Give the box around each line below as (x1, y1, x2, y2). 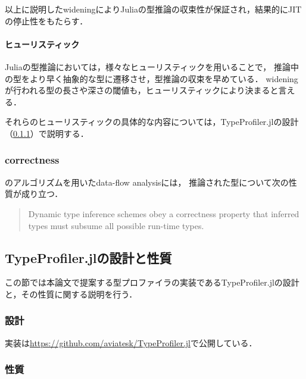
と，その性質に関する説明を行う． (5, 287, 138, 300)
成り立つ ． (21, 187, 63, 200)
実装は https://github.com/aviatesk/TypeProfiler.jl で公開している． (5, 336, 257, 349)
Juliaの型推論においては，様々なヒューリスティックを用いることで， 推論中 (5, 60, 299, 73)
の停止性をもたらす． (5, 14, 88, 27)
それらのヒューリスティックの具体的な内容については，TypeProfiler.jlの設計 (5, 115, 299, 128)
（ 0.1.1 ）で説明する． (5, 127, 89, 139)
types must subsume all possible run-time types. (28, 219, 204, 231)
